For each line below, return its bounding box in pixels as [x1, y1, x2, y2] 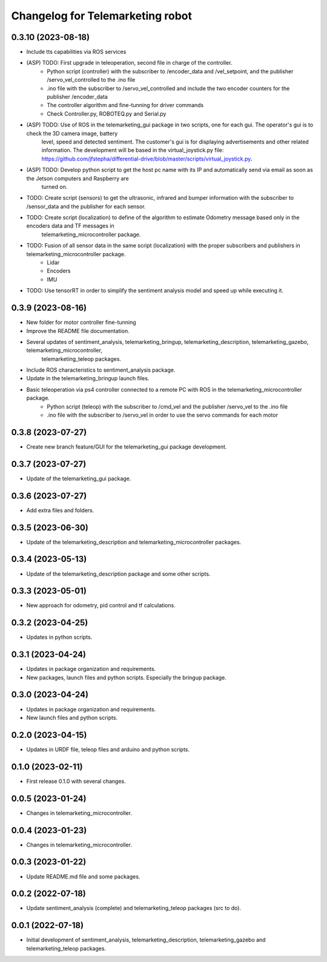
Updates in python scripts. [26, 633, 93, 641]
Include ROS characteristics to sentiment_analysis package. [26, 366, 176, 374]
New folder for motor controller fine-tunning [26, 318, 136, 326]
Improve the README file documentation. [26, 327, 130, 334]
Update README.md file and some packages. [26, 872, 140, 880]
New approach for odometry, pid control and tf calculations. [26, 602, 176, 609]
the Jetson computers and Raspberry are [26, 174, 130, 182]
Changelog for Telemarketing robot [11, 9, 192, 22]
